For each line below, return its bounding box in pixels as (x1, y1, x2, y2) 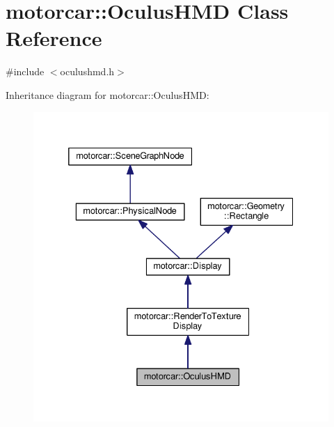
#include (6, 64, 45, 79)
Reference (6, 24, 102, 52)
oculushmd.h (60, 64, 115, 79)
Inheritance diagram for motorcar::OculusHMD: (6, 87, 209, 102)
